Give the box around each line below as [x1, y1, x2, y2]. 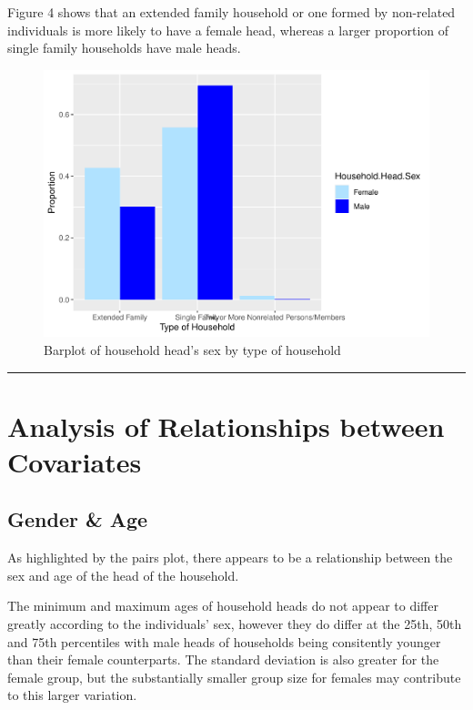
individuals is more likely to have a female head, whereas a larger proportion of [7, 20, 449, 39]
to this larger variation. [7, 685, 137, 705]
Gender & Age [7, 505, 148, 533]
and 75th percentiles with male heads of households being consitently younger [7, 632, 441, 651]
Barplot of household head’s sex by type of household [44, 340, 341, 359]
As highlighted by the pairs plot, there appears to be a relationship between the [7, 548, 453, 567]
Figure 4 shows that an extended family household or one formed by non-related [7, 3, 456, 21]
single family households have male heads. [7, 38, 241, 57]
